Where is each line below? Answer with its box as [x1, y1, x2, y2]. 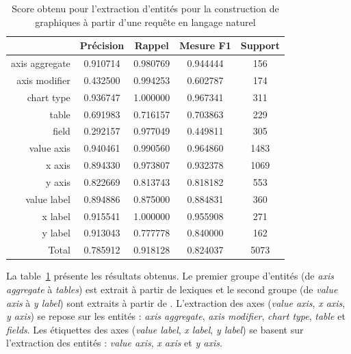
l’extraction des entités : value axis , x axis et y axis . [6, 336, 222, 350]
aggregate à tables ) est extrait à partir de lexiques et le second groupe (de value [6, 282, 338, 296]
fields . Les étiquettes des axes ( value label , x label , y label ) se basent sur [6, 322, 304, 336]
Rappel [134, 38, 169, 53]
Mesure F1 [179, 38, 231, 53]
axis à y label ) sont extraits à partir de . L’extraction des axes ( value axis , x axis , [6, 295, 346, 310]
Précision [79, 38, 125, 53]
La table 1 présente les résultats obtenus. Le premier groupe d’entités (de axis [6, 269, 334, 283]
